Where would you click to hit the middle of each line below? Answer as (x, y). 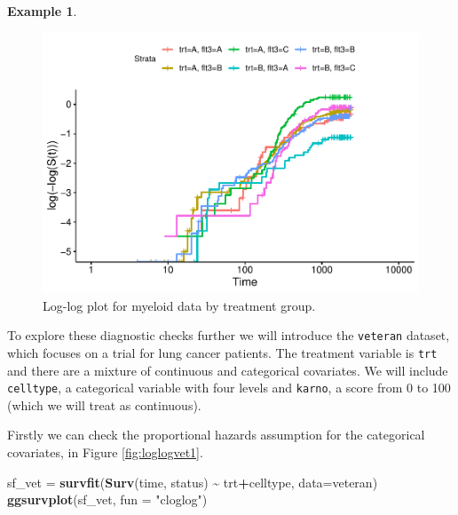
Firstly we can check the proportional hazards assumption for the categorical (216, 435)
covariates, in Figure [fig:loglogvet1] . (105, 452)
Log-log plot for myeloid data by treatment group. (179, 305)
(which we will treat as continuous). (104, 404)
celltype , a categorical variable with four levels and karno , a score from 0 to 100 (229, 388)
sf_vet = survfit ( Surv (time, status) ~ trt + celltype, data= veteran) (193, 482)
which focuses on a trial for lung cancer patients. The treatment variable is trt (222, 352)
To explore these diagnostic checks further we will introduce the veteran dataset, (229, 335)
